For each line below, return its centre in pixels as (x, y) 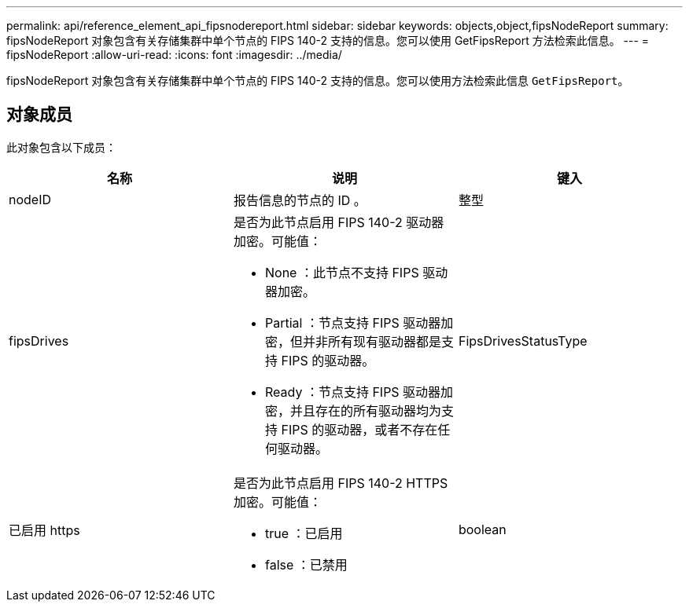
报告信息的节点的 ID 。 (300, 200)
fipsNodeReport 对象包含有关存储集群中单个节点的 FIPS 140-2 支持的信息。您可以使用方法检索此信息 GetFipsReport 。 (318, 81)
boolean (482, 529)
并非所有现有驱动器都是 (372, 341)
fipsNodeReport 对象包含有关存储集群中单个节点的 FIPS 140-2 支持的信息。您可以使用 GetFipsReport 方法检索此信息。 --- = (328, 40)
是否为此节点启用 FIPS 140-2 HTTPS (341, 483)
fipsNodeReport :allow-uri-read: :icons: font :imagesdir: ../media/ (174, 55)
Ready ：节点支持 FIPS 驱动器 (353, 392)
